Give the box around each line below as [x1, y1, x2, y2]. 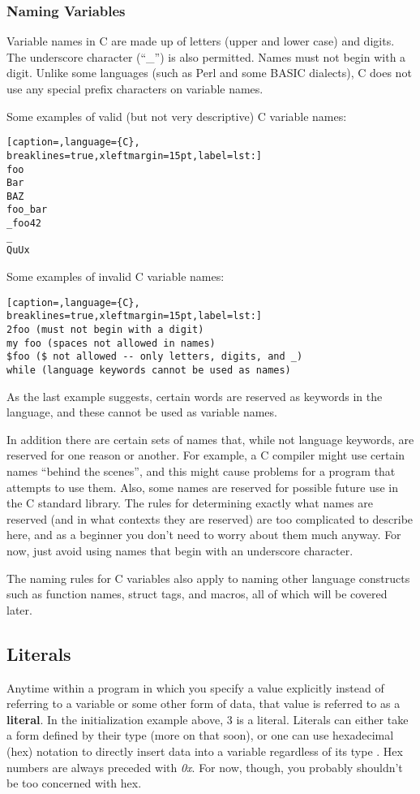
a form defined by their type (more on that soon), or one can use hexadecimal [6, 727, 394, 744]
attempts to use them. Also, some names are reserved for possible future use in [6, 478, 399, 495]
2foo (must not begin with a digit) [6, 324, 204, 335]
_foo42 [6, 218, 41, 230]
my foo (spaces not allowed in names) [6, 337, 216, 349]
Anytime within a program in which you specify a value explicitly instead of [6, 679, 384, 696]
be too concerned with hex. [6, 775, 142, 792]
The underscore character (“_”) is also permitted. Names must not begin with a [6, 48, 406, 65]
